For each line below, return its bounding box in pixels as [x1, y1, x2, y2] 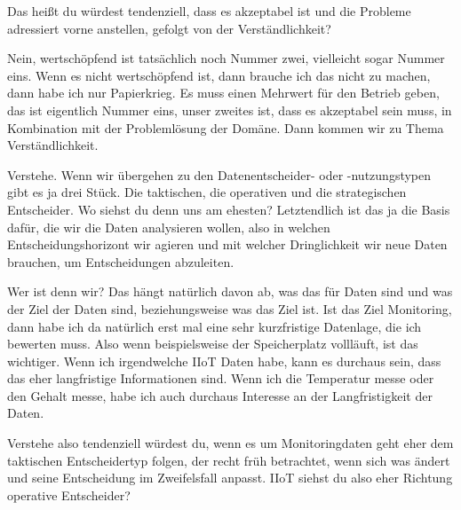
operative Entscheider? [7, 485, 131, 504]
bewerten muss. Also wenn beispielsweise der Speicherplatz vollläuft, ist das [7, 334, 418, 353]
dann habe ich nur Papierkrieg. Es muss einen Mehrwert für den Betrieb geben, [7, 83, 440, 102]
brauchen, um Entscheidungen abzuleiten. [7, 252, 234, 271]
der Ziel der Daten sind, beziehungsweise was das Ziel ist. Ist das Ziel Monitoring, [7, 299, 452, 318]
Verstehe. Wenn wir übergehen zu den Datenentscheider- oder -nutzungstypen [7, 165, 432, 184]
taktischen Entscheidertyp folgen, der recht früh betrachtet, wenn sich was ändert [7, 451, 450, 469]
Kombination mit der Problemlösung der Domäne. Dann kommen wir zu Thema [7, 118, 444, 137]
